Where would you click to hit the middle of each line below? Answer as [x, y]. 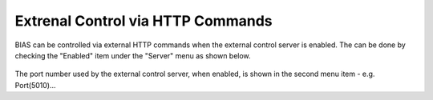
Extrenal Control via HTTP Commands [144, 21]
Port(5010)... [35, 85]
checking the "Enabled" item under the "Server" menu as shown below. [133, 55]
